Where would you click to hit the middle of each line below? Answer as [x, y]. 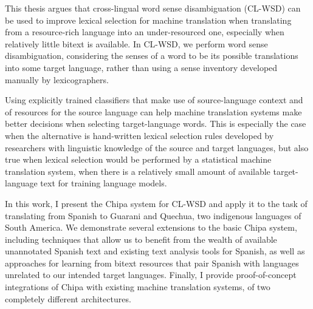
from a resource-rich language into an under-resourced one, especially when [145, 32]
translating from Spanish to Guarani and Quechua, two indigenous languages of [153, 215]
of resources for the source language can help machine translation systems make [153, 111]
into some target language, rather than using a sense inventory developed [141, 67]
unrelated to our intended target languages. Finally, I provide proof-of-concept [151, 275]
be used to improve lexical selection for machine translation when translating [148, 20]
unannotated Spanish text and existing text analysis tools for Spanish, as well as [155, 251]
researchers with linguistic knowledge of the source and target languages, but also [157, 147]
